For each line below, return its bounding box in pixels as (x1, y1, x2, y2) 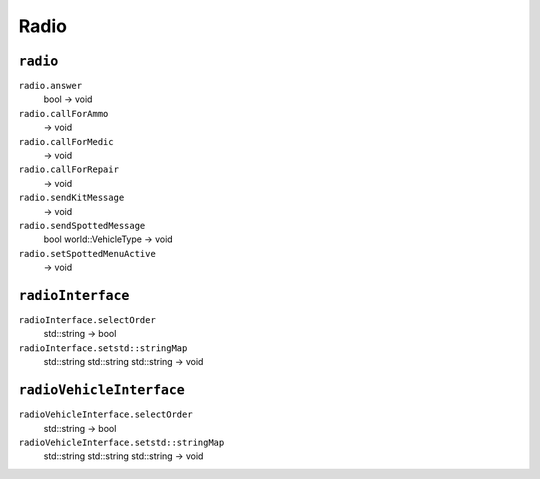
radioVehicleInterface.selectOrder (18, 409, 194, 420)
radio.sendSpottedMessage (18, 220, 146, 231)
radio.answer (18, 80, 83, 92)
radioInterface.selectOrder (18, 315, 157, 326)
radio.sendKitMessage (18, 192, 125, 204)
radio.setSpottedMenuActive (18, 248, 157, 259)
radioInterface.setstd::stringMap (18, 342, 188, 354)
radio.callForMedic (18, 136, 114, 147)
